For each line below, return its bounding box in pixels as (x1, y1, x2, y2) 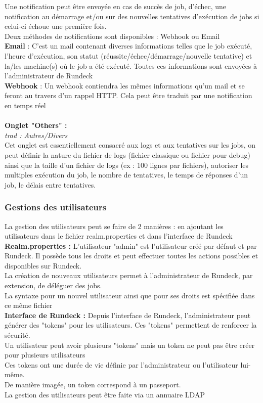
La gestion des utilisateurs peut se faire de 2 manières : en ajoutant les (5, 220, 224, 231)
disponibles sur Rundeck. (5, 260, 82, 271)
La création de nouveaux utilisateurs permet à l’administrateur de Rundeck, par (5, 270, 253, 281)
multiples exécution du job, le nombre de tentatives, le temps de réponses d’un (5, 169, 248, 180)
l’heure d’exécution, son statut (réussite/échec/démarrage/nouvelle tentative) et (5, 50, 252, 61)
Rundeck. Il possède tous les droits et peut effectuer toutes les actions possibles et (5, 250, 258, 261)
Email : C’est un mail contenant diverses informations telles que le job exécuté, (5, 40, 252, 51)
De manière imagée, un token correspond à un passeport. (5, 379, 181, 389)
